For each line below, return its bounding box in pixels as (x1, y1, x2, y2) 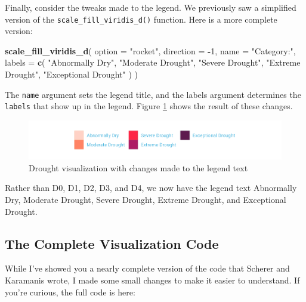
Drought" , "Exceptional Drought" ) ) (5, 68, 138, 81)
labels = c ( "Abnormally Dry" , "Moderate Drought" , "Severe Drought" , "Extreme (5, 56, 301, 69)
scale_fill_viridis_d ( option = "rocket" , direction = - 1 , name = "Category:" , (5, 44, 296, 57)
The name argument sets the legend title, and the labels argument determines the (5, 88, 301, 100)
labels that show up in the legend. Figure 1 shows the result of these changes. (5, 100, 293, 112)
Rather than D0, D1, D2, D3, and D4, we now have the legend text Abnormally (5, 181, 297, 194)
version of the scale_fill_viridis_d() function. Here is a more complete (5, 13, 277, 25)
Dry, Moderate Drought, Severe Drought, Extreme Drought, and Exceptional (5, 193, 286, 205)
